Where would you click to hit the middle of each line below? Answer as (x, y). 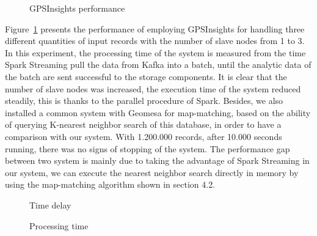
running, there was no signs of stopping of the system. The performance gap (148, 148)
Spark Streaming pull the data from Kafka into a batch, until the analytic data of (158, 65)
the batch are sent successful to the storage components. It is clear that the (146, 76)
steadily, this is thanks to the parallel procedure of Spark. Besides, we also (144, 101)
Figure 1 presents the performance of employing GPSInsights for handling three (155, 28)
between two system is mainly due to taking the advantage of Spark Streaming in (157, 160)
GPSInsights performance (77, 8)
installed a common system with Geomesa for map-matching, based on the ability (158, 112)
